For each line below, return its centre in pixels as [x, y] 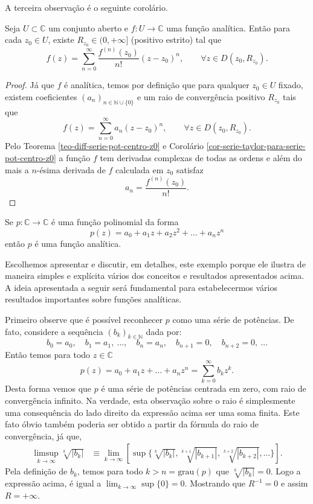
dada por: [164, 331]
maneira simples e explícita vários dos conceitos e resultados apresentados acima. [155, 276]
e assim [295, 483]
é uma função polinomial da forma [115, 222]
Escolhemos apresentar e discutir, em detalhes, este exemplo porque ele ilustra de [155, 263]
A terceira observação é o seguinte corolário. [86, 7]
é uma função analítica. [78, 243]
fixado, [291, 85]
